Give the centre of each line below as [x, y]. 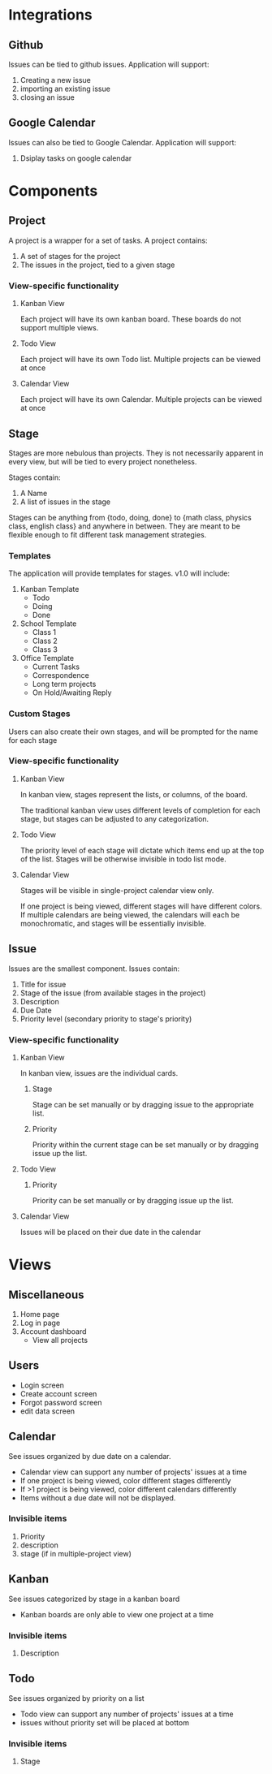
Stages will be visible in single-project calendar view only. [117, 890]
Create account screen [58, 1393]
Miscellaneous [46, 1295]
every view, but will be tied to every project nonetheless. [103, 461]
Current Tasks [56, 667]
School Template [48, 624]
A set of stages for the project [70, 256]
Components [53, 191]
